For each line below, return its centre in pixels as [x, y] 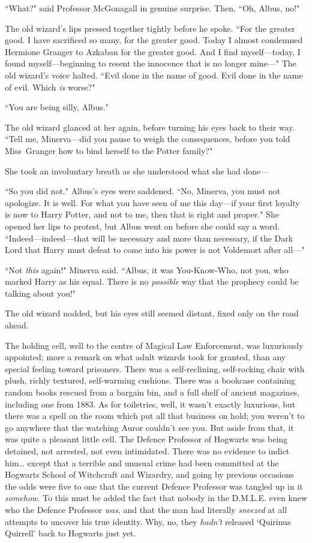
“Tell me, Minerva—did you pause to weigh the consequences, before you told [148, 139]
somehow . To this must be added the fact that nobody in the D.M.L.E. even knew [156, 498]
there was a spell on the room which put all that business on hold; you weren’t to [155, 416]
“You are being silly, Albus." [57, 107]
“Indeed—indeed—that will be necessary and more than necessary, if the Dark [149, 238]
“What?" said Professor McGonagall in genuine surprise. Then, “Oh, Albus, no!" [152, 8]
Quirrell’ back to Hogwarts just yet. [70, 533]
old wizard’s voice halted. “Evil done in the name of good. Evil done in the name [154, 75]
